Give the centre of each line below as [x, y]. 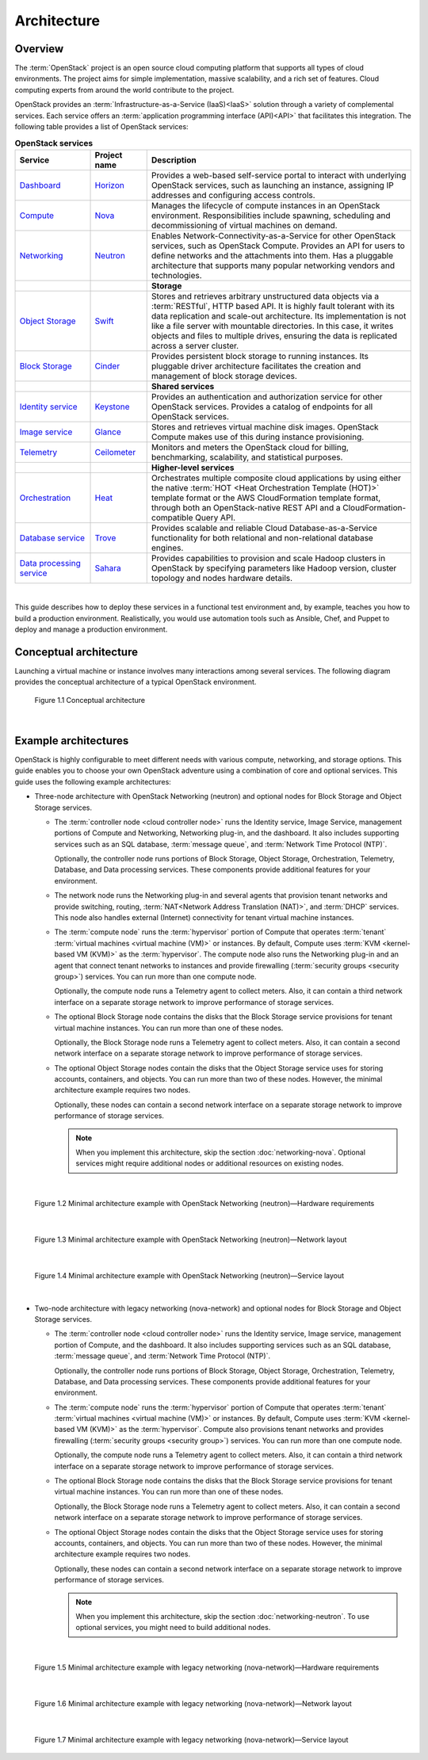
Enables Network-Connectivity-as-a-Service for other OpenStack [273, 235]
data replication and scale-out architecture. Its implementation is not [279, 315]
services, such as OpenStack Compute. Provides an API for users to [278, 246]
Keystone [112, 407]
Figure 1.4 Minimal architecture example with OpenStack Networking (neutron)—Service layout [189, 1275]
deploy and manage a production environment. [91, 629]
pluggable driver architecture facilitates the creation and [256, 366]
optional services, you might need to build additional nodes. [173, 1628]
